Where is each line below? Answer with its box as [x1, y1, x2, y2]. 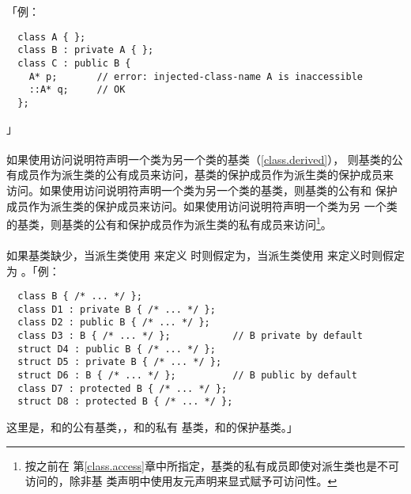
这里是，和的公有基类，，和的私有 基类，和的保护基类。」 [6, 419, 298, 435]
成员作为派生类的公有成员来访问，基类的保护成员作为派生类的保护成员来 [17, 166, 394, 183]
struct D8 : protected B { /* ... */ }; [17, 396, 233, 408]
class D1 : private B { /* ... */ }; [17, 303, 216, 315]
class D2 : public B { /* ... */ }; [17, 317, 210, 329]
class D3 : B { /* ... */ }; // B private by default [17, 330, 364, 342]
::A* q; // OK [28, 84, 126, 96]
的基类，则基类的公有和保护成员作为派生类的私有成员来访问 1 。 [6, 214, 332, 232]
